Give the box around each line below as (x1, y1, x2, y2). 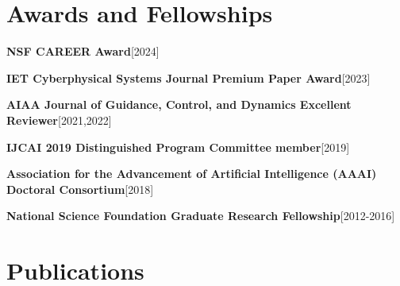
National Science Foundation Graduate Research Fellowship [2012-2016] (6, 207, 395, 224)
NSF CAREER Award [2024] (6, 43, 160, 60)
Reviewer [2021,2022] (6, 111, 112, 128)
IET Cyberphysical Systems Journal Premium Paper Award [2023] (6, 69, 371, 86)
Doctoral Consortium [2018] (6, 180, 154, 197)
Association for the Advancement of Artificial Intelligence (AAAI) (6, 165, 377, 182)
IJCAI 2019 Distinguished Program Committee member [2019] (6, 138, 350, 155)
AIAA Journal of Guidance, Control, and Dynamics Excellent (6, 96, 352, 113)
